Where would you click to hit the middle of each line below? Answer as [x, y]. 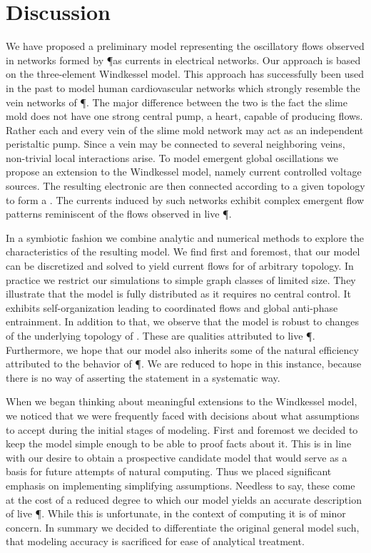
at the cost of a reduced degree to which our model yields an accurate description [184, 499]
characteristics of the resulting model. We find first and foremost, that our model [183, 252]
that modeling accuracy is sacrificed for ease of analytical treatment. [155, 541]
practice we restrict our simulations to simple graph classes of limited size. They [181, 279]
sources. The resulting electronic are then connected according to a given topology [185, 186]
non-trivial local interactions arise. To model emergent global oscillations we [172, 157]
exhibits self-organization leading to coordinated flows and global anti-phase [172, 307]
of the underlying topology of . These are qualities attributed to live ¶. [161, 335]
